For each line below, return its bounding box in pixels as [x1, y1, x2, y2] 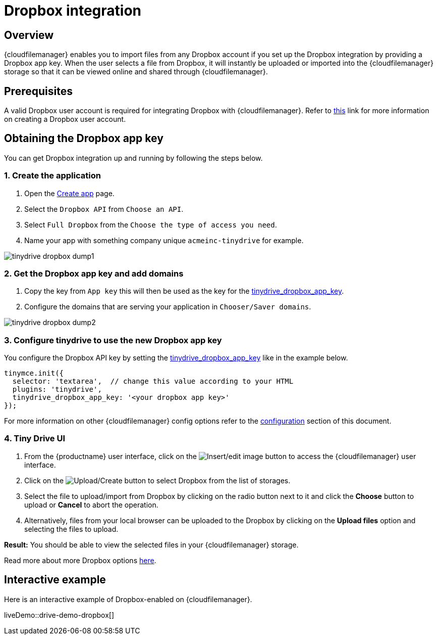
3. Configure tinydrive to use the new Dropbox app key [4, 335, 222, 345]
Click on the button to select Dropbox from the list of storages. [24, 476, 291, 485]
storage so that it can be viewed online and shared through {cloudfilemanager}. [4, 67, 268, 76]
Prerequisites [4, 84, 73, 98]
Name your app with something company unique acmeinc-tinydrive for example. [24, 236, 304, 245]
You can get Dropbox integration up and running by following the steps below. [4, 153, 263, 162]
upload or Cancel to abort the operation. [24, 500, 158, 509]
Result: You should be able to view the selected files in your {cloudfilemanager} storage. [4, 540, 299, 549]
